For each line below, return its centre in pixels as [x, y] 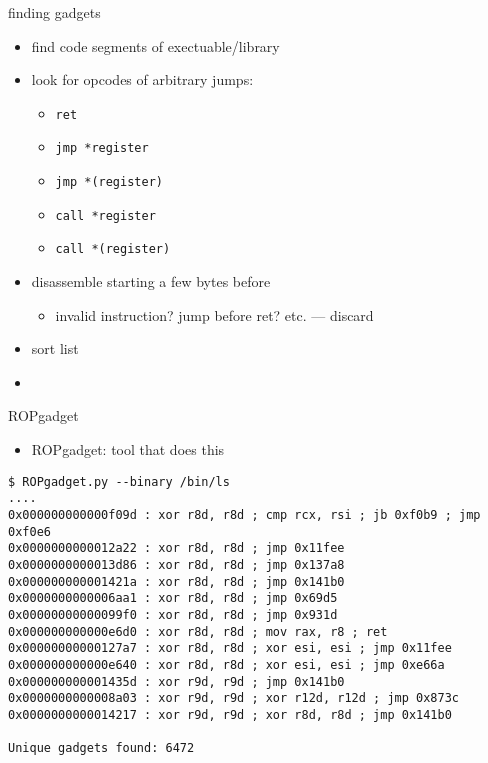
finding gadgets [54, 12]
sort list [55, 348]
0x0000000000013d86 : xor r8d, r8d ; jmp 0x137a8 [176, 564]
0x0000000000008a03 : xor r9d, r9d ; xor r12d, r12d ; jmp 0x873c [234, 698]
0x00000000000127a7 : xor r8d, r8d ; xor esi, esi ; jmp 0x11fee [230, 648]
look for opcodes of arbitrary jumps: [142, 79]
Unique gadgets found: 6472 [101, 748]
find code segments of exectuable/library [155, 45]
